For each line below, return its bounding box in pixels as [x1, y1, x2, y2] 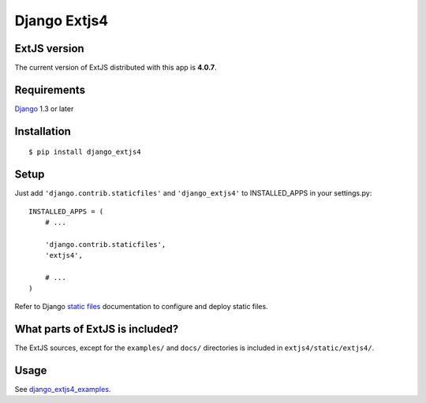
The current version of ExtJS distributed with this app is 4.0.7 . [14, 63, 217, 73]
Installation [14, 125, 71, 138]
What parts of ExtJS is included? [14, 322, 179, 335]
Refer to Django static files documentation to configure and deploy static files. [14, 301, 268, 311]
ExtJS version [14, 42, 84, 55]
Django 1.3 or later [14, 103, 74, 114]
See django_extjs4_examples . [14, 384, 111, 394]
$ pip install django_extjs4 [28, 147, 141, 157]
